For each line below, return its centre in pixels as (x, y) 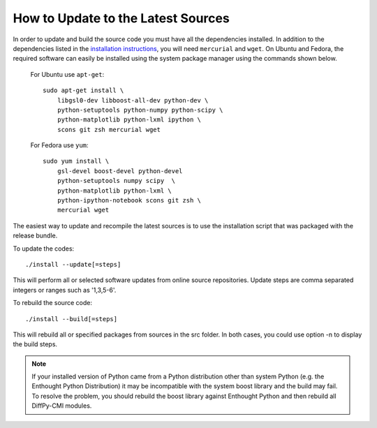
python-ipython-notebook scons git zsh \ (129, 200)
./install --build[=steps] (72, 319)
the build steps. (35, 344)
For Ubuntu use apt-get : (67, 74)
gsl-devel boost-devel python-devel (120, 171)
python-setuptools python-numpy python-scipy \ (140, 110)
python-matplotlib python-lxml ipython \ (129, 120)
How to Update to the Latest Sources (121, 18)
